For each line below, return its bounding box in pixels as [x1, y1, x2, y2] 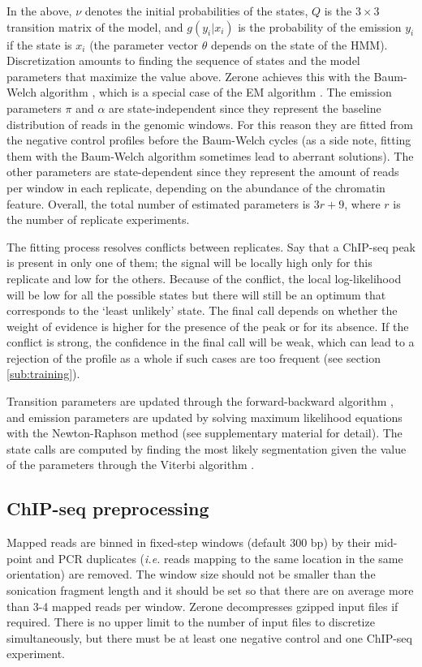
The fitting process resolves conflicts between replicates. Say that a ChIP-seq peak [6, 238, 416, 255]
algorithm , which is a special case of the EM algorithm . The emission [40, 84, 392, 101]
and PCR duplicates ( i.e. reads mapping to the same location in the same [36, 549, 403, 566]
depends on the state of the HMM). [210, 36, 388, 53]
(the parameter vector [89, 36, 199, 53]
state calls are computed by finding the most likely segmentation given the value [6, 440, 407, 457]
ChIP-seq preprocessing [6, 496, 209, 521]
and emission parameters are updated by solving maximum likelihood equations [6, 408, 403, 425]
